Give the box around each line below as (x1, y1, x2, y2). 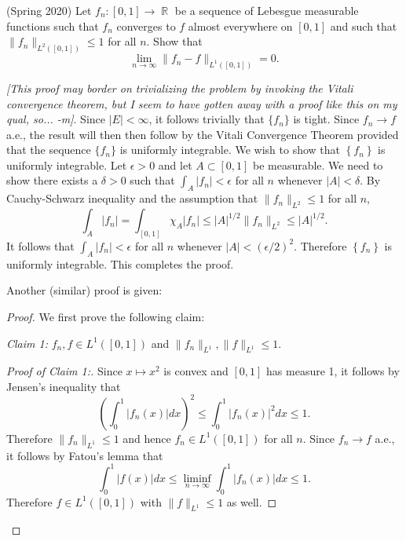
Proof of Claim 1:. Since (6, 363, 123, 379)
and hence (123, 430, 171, 446)
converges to (116, 17, 176, 34)
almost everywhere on (188, 17, 293, 34)
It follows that (6, 237, 75, 254)
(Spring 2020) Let (6, 2, 92, 18)
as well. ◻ (226, 493, 277, 510)
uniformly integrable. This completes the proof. (6, 255, 234, 272)
